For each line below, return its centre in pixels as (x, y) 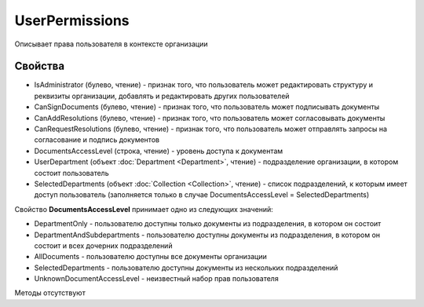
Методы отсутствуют (50, 293)
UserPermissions (72, 20)
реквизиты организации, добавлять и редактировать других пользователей (162, 96)
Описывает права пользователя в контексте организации (111, 44)
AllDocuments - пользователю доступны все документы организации (150, 257)
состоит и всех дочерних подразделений (103, 245)
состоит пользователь (71, 173)
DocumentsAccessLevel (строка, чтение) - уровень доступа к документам (159, 151)
